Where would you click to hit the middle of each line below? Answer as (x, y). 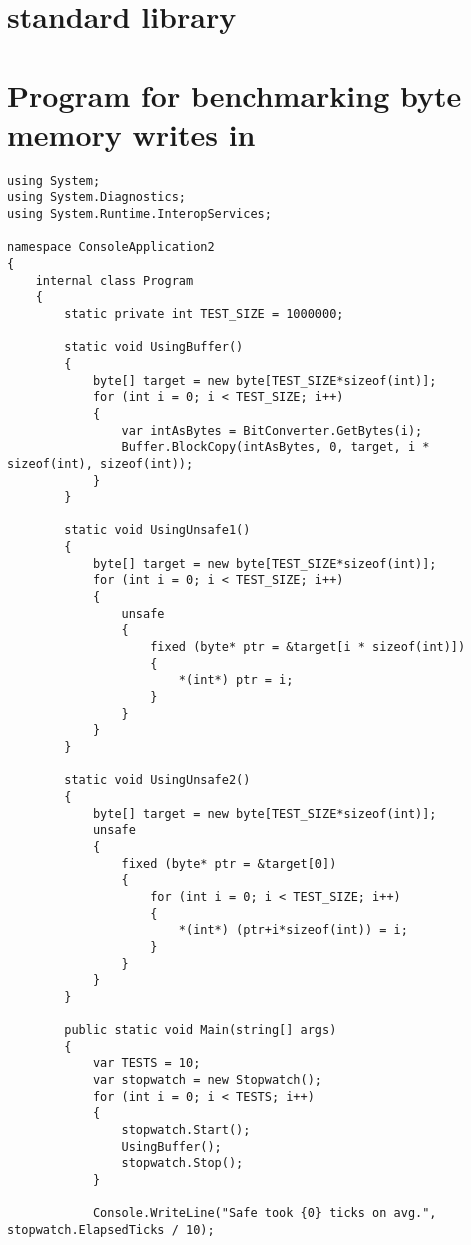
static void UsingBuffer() (154, 347)
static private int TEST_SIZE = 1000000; (204, 313)
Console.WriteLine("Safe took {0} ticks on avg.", (264, 1213)
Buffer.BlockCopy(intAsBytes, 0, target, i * (275, 447)
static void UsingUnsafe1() (157, 530)
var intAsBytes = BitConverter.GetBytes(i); (272, 430)
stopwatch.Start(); (186, 1130)
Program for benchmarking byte (234, 94)
